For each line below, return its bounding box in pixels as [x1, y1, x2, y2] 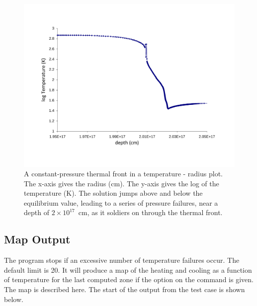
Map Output [4, 231, 71, 247]
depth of [24, 207, 49, 218]
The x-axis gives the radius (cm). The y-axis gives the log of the [24, 178, 219, 188]
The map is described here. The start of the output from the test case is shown [4, 284, 245, 295]
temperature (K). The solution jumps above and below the [24, 188, 203, 198]
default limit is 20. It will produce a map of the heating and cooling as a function [4, 264, 252, 275]
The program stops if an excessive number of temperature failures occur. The [4, 255, 240, 265]
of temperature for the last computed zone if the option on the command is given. [4, 274, 254, 285]
